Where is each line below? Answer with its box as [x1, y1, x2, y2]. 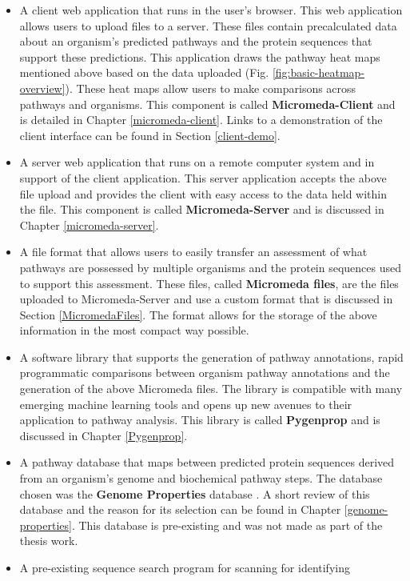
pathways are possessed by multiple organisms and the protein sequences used [19, 258, 402, 275]
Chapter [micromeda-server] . [19, 216, 159, 233]
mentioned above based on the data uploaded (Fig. [19, 64, 269, 81]
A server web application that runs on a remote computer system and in [19, 154, 375, 170]
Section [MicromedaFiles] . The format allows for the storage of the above [19, 306, 377, 323]
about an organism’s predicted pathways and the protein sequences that [19, 33, 372, 50]
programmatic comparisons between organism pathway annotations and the [19, 364, 390, 381]
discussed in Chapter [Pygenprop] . [19, 427, 188, 443]
